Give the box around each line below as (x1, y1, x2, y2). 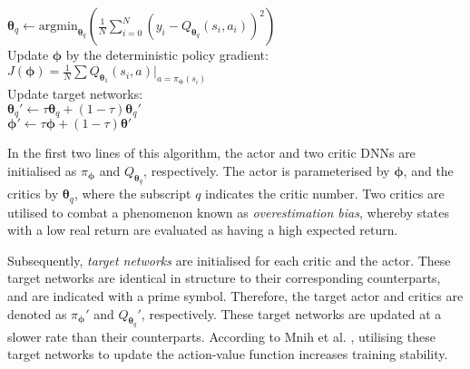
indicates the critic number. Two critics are (205, 184, 445, 203)
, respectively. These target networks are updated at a (141, 304, 442, 323)
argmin (38, 20, 78, 33)
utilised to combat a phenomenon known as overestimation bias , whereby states (7, 202, 449, 221)
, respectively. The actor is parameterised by (143, 160, 390, 180)
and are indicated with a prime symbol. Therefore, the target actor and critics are (7, 286, 464, 305)
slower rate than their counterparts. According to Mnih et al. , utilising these (7, 326, 436, 345)
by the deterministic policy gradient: (65, 45, 269, 63)
